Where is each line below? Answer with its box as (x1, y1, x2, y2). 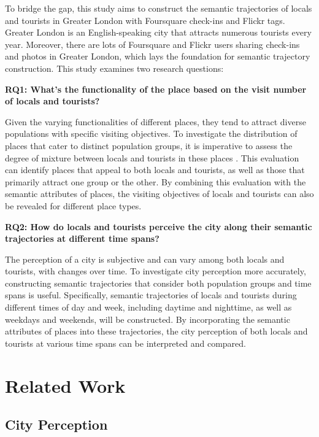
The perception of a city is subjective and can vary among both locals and (5, 252, 285, 265)
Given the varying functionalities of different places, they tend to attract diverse (5, 115, 306, 128)
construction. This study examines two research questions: (5, 61, 224, 74)
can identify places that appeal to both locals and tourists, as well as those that (5, 163, 305, 176)
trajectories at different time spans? (5, 232, 159, 245)
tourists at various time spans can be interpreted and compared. (5, 336, 246, 349)
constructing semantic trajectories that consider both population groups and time (5, 276, 312, 289)
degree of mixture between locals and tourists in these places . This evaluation (5, 151, 299, 164)
